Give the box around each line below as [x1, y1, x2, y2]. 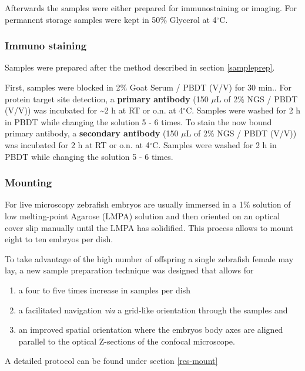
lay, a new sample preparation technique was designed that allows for [5, 264, 254, 276]
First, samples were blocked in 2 [5, 81, 120, 93]
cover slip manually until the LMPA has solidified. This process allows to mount [5, 221, 294, 233]
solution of [253, 198, 291, 210]
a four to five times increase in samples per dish [18, 283, 190, 296]
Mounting [5, 175, 52, 190]
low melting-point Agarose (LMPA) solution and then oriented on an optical [5, 209, 280, 222]
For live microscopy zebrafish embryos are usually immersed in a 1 [5, 198, 243, 210]
